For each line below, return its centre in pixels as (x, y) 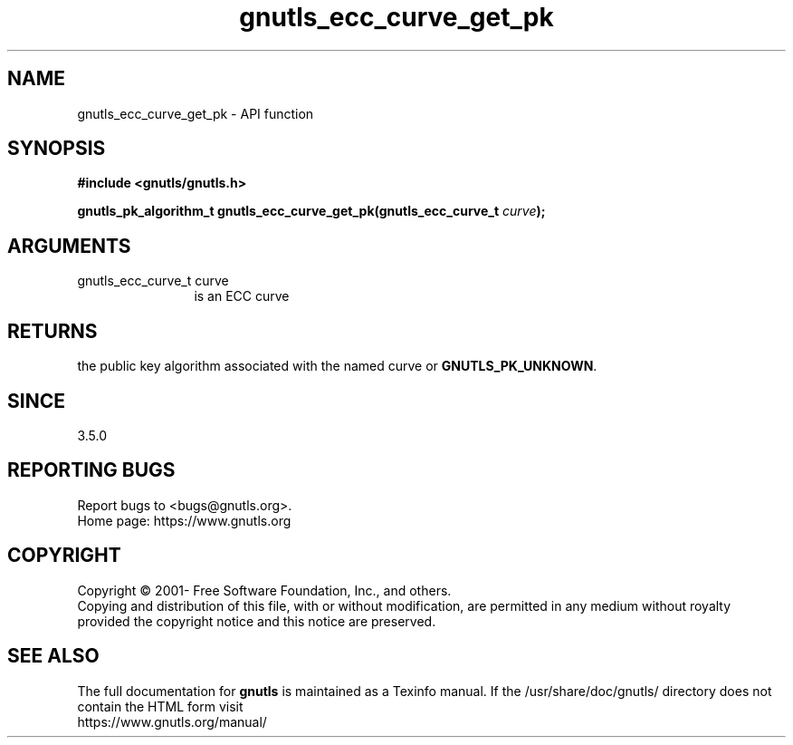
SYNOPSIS (57, 149)
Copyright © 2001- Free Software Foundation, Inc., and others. (264, 590)
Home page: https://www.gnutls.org (184, 520)
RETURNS (53, 331)
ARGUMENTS (69, 246)
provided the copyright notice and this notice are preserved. (257, 621)
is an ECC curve (242, 296)
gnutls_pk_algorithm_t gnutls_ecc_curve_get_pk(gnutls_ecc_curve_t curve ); (311, 211)
